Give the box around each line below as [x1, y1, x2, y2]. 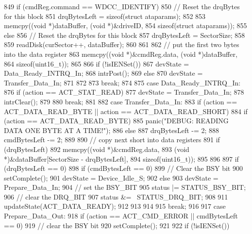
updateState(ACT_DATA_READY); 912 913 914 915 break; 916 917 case [4, 201, 226, 211]
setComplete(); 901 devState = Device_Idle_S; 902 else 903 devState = [4, 172, 218, 183]
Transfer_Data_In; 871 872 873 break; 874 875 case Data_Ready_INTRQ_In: [4, 77, 241, 87]
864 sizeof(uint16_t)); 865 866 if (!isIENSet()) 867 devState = [4, 58, 189, 68]
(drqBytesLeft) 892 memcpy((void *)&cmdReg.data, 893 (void [4, 144, 189, 154]
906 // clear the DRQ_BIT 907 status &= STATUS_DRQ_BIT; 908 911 [4, 191, 228, 201]
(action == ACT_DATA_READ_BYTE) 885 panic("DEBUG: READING [4, 116, 229, 126]
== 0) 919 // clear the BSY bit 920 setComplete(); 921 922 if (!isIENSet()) [4, 220, 230, 230]
